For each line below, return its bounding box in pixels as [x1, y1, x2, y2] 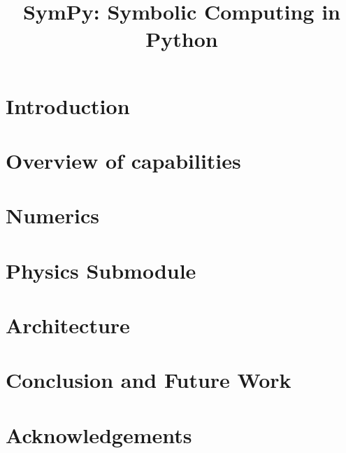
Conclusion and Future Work [6, 365, 291, 394]
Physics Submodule [6, 256, 196, 284]
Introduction [6, 91, 130, 120]
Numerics [6, 201, 99, 230]
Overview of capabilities [6, 146, 241, 174]
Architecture [6, 311, 130, 340]
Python [145, 25, 218, 53]
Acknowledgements [6, 420, 192, 449]
